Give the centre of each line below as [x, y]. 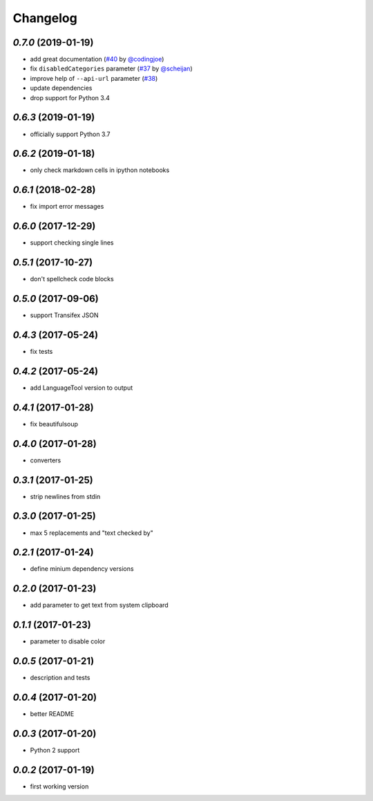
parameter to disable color [68, 641]
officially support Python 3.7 [70, 134]
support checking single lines [72, 243]
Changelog [45, 18]
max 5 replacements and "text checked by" [92, 533]
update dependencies [61, 88]
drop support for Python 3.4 [70, 97]
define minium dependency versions [82, 569]
